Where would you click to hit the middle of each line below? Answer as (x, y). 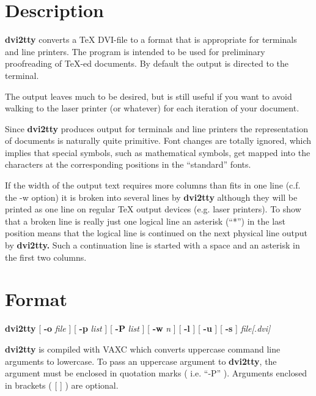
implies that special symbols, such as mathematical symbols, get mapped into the (158, 152)
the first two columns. (46, 257)
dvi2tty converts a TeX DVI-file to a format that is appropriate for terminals (151, 39)
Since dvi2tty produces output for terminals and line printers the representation (157, 128)
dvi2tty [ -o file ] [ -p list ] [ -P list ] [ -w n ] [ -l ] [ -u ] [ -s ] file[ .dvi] (138, 328)
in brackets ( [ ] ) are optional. (62, 385)
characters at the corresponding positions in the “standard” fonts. (128, 164)
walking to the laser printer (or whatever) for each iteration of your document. (152, 108)
